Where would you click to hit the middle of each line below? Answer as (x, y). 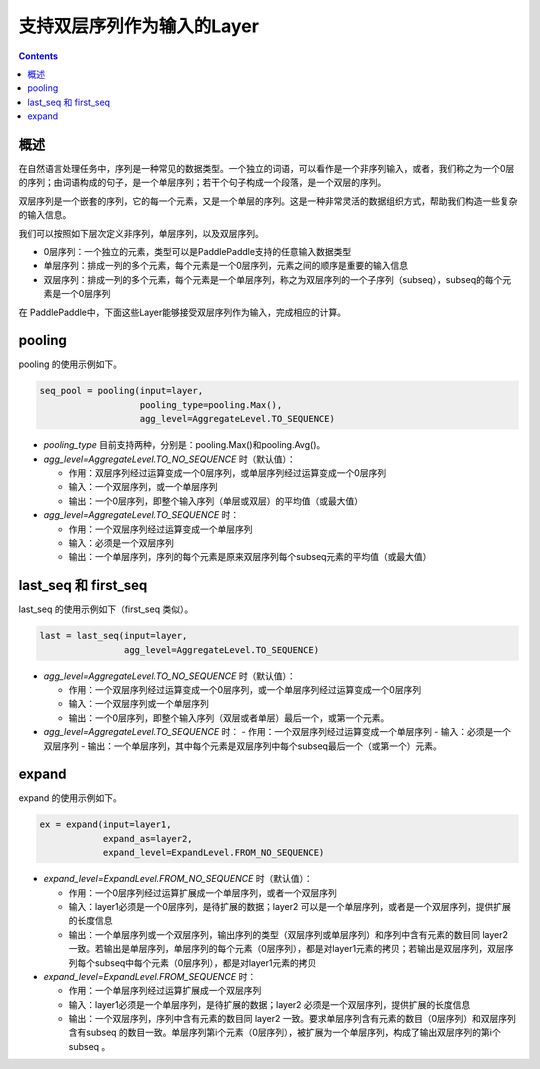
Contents (38, 56)
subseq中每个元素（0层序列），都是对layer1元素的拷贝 (205, 962)
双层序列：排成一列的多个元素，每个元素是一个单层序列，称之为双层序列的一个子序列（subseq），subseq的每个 (273, 279)
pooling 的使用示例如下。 (70, 364)
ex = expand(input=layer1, (105, 824)
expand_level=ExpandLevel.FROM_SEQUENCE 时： (150, 976)
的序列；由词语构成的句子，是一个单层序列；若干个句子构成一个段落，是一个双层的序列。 (202, 182)
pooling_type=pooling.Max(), (211, 404)
